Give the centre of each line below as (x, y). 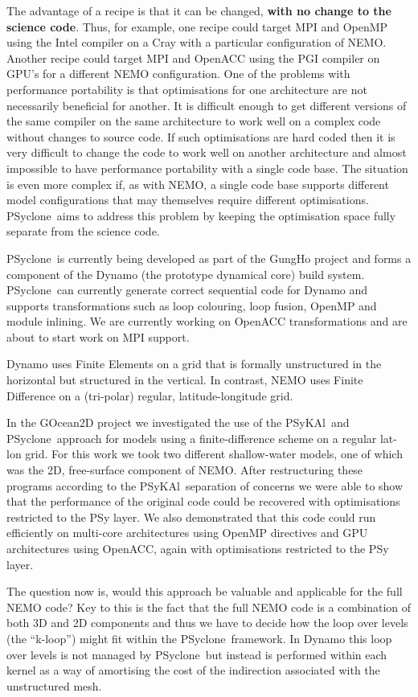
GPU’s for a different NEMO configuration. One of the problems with (178, 74)
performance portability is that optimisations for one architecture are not (187, 89)
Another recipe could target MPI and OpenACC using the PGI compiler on (193, 57)
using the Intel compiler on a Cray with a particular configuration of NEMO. (197, 42)
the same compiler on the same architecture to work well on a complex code (194, 121)
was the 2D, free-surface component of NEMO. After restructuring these (185, 470)
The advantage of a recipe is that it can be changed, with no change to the (199, 10)
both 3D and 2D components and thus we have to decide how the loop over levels (207, 623)
